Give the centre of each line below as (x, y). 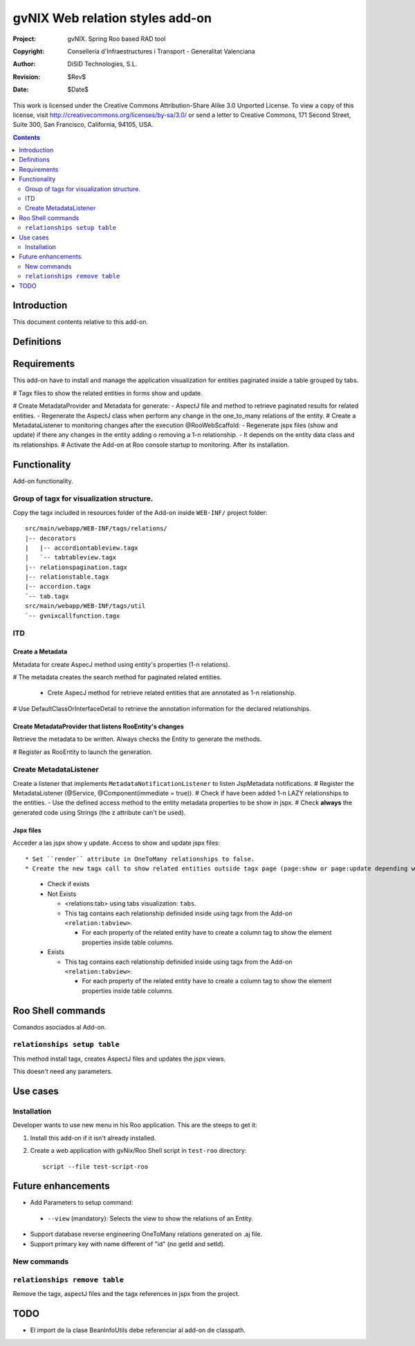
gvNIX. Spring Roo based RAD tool (117, 39)
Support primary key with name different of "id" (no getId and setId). (128, 1244)
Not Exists (62, 894)
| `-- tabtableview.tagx (71, 558)
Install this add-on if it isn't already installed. (93, 1138)
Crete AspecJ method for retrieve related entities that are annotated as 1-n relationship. (172, 693)
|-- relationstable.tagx (67, 577)
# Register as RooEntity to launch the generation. (82, 752)
